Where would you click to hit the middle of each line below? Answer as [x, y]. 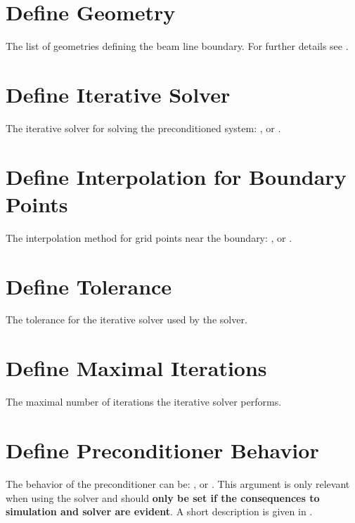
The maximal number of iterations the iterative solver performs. [144, 402]
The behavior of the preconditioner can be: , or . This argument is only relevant [178, 483]
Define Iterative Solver [118, 94]
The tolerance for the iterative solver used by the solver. [127, 319]
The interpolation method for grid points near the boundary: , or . [149, 237]
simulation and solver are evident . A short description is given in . [159, 511]
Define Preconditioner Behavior [162, 450]
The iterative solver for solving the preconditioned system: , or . [143, 128]
